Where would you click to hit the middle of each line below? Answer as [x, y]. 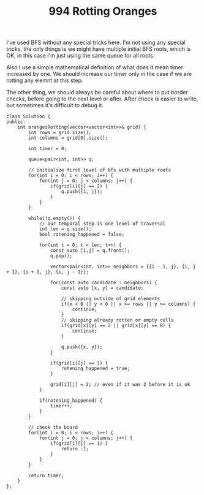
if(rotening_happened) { [71, 401]
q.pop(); [61, 256]
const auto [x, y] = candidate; [102, 288]
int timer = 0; [48, 149]
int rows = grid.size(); [60, 133]
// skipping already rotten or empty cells [117, 320]
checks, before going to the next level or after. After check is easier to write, [102, 99]
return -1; [75, 449]
